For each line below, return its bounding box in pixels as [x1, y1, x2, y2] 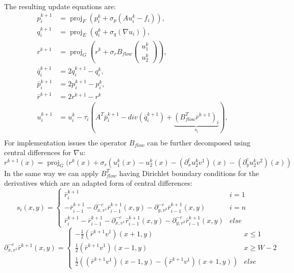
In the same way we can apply [4, 167, 99, 178]
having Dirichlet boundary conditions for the [119, 167, 259, 178]
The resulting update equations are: [4, 1, 116, 11]
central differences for [4, 147, 71, 158]
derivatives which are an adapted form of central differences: [4, 178, 192, 188]
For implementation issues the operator [4, 137, 127, 147]
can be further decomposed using [147, 137, 251, 147]
